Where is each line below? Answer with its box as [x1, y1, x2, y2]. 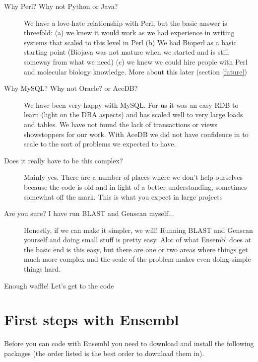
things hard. [24, 264, 61, 274]
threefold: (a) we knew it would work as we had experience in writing [24, 27, 235, 38]
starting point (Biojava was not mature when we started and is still [24, 47, 229, 57]
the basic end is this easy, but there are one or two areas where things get [24, 244, 248, 254]
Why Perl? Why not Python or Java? [4, 1, 118, 11]
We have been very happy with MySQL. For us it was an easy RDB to [24, 99, 239, 110]
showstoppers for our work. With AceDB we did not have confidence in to [24, 129, 249, 139]
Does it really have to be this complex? [4, 155, 123, 165]
